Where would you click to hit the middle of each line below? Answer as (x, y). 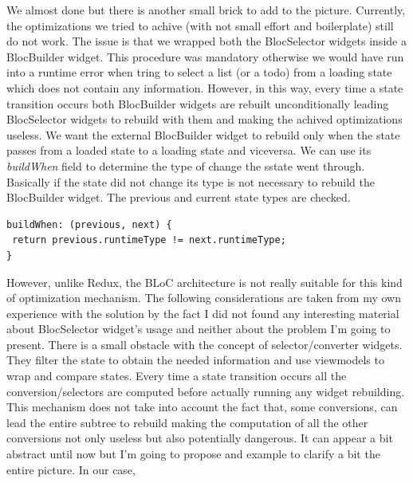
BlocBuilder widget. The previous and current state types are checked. (179, 197)
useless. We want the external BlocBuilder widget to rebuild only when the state (203, 134)
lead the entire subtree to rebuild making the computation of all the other (187, 422)
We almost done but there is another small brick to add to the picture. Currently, (206, 10)
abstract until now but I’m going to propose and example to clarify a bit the (193, 454)
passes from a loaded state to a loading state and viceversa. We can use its (189, 150)
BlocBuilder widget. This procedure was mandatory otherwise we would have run (205, 56)
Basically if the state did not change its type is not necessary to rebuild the (191, 181)
